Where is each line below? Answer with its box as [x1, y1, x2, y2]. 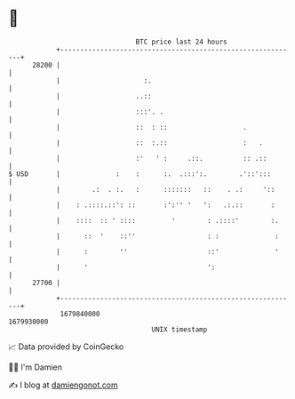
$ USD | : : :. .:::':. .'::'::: [8, 169, 272, 179]
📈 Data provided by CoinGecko [8, 341, 124, 352]
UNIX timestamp [151, 324, 208, 334]
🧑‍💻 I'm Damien [8, 362, 63, 372]
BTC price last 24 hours [135, 37, 227, 46]
